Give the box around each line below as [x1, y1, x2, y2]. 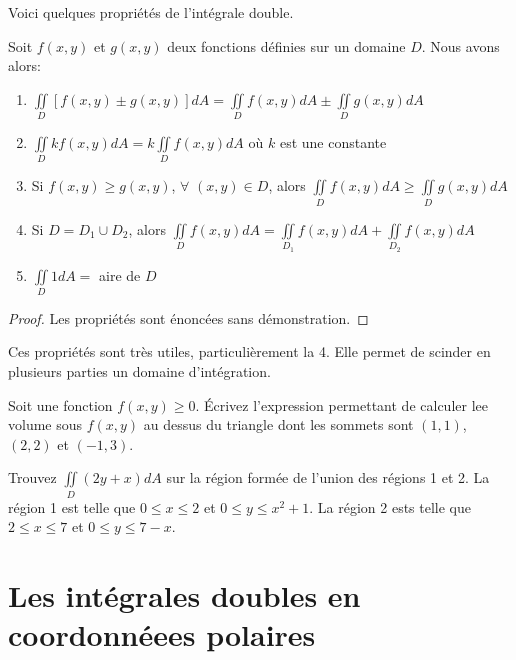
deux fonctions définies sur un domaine [167, 35, 406, 56]
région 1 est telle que [8, 496, 136, 517]
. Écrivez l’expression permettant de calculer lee [195, 394, 488, 415]
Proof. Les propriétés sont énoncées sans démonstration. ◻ [8, 307, 369, 328]
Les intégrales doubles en [8, 575, 361, 616]
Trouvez [8, 467, 57, 488]
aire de [99, 264, 141, 285]
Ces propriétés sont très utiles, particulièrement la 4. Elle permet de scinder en [8, 341, 491, 362]
